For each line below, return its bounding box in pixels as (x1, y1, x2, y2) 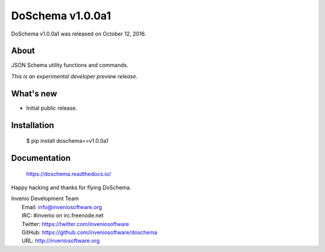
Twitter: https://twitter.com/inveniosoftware (22, 220, 129, 227)
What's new (11, 88, 57, 99)
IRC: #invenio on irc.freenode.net (22, 212, 104, 219)
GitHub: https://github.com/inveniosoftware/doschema (22, 228, 158, 236)
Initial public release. (26, 104, 78, 112)
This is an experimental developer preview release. (11, 72, 138, 80)
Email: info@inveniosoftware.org (22, 203, 102, 210)
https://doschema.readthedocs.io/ (26, 170, 111, 177)
